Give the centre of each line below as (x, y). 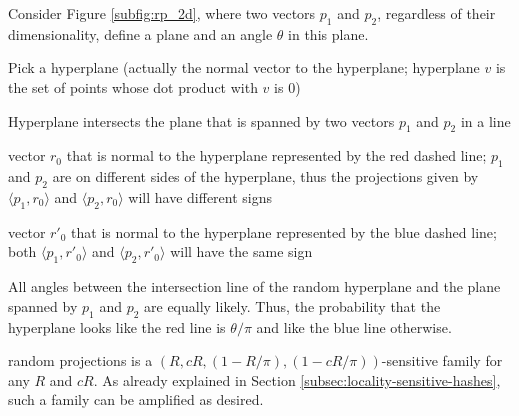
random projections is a (80, 360)
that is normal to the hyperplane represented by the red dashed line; (276, 155)
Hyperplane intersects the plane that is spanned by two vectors (201, 120)
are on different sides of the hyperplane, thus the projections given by (265, 176)
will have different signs (200, 196)
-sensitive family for (442, 360)
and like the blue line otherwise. (354, 326)
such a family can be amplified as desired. (136, 399)
